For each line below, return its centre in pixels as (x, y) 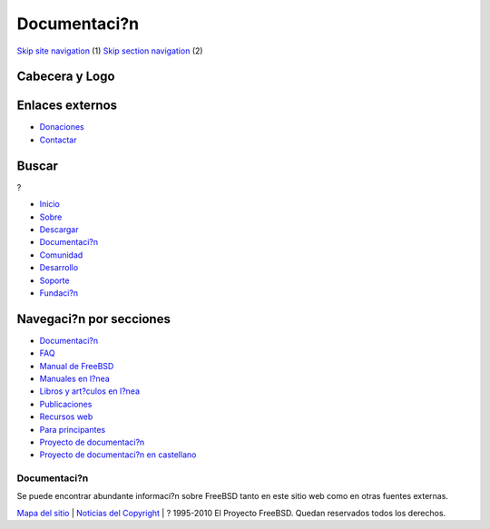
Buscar (38, 166)
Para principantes (73, 429)
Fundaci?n (59, 293)
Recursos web (66, 416)
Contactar (58, 140)
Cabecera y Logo (66, 77)
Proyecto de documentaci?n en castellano (118, 455)
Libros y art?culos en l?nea (90, 391)
